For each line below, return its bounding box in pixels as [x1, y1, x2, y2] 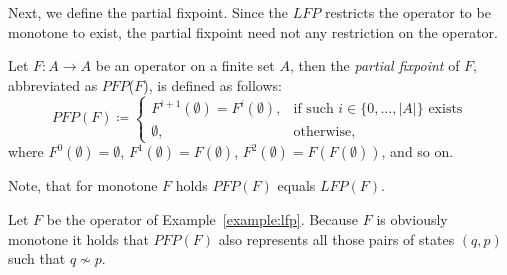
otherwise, [293, 125, 356, 140]
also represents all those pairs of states [218, 228, 455, 249]
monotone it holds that [8, 228, 149, 249]
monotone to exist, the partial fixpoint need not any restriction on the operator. [8, 21, 498, 42]
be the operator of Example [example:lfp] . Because [46, 209, 359, 230]
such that [8, 248, 66, 269]
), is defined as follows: [143, 74, 282, 95]
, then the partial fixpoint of [289, 55, 460, 76]
